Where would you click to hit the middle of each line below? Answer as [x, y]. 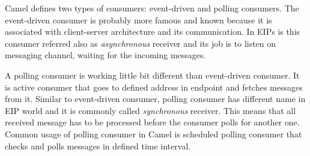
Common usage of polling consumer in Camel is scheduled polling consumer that [153, 133]
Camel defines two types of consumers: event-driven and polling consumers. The [152, 8]
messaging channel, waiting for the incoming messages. [105, 55]
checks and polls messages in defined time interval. [98, 145]
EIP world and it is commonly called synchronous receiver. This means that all [150, 110]
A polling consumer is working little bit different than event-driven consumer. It [152, 75]
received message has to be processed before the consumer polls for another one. [152, 122]
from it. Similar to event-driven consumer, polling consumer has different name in [155, 99]
